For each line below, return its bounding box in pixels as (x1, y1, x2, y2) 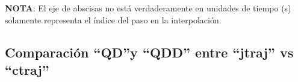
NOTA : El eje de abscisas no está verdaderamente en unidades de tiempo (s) (5, 2, 291, 14)
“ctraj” (5, 60, 49, 78)
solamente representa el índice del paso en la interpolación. (5, 13, 222, 26)
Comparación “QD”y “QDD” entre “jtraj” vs (5, 42, 294, 61)
